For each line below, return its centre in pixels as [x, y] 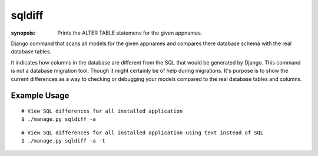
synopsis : [23, 33]
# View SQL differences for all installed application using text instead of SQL [143, 133]
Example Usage [40, 96]
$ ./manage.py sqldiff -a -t [63, 141]
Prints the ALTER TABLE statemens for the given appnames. [130, 33]
